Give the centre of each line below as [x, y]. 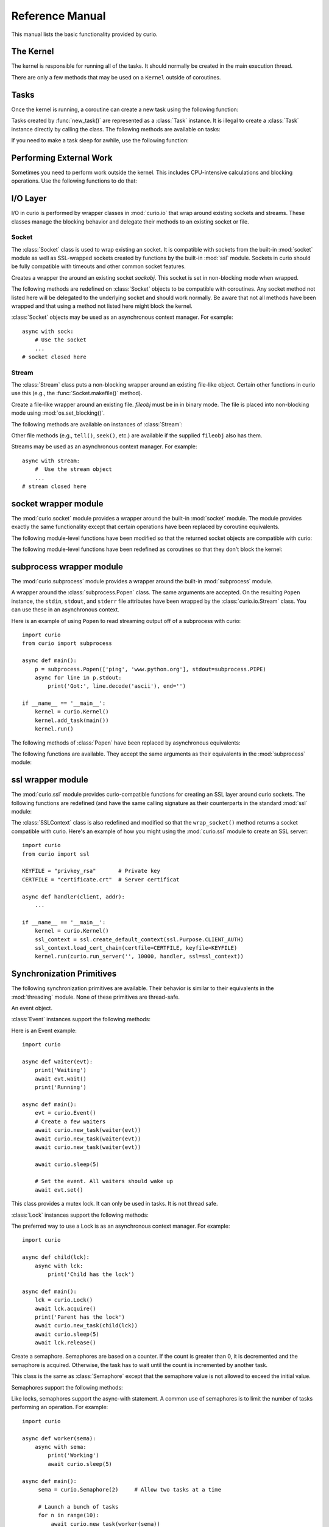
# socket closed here [54, 357]
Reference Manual [58, 16]
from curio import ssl [56, 854]
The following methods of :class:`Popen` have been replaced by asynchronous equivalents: [126, 743]
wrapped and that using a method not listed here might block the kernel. [102, 306]
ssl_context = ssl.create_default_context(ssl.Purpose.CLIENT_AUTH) [139, 939]
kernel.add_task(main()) [72, 720]
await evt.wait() [60, 1079]
